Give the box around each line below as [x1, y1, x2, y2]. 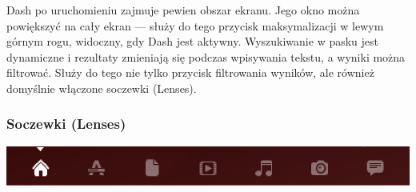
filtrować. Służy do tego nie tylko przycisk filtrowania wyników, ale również [6, 64, 374, 81]
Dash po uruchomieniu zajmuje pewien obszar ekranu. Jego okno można [6, 2, 360, 18]
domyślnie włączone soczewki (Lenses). [6, 79, 197, 96]
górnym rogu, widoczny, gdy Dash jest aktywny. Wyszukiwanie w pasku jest [6, 33, 379, 50]
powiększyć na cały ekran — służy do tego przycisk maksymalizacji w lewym [6, 17, 384, 34]
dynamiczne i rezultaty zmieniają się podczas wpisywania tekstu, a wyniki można [6, 48, 406, 65]
